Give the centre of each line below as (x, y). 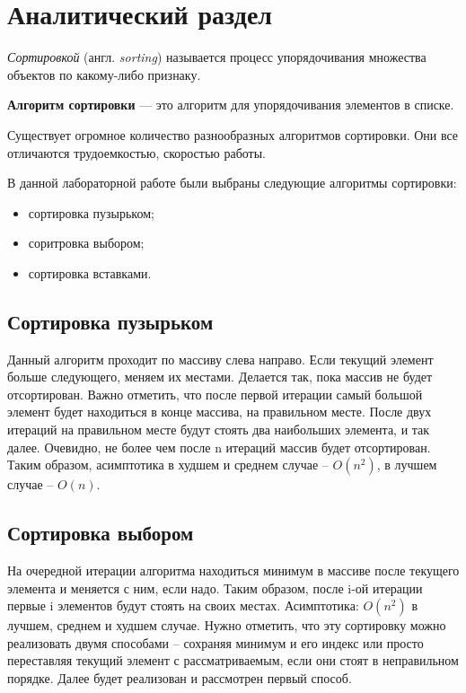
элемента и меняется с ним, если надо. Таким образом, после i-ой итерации (215, 588)
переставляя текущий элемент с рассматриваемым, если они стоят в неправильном (233, 660)
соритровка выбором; (86, 243)
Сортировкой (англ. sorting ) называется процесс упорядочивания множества (217, 57)
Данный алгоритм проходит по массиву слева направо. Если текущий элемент (220, 359)
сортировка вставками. (90, 272)
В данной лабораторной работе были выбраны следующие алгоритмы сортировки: (232, 183)
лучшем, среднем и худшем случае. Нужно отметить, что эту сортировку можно (227, 625)
